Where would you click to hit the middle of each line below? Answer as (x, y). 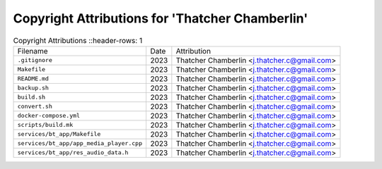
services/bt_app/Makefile (59, 134)
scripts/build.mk (45, 125)
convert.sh (35, 107)
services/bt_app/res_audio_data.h (73, 152)
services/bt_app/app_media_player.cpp (80, 143)
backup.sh (33, 88)
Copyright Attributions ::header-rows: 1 (78, 40)
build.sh (31, 98)
